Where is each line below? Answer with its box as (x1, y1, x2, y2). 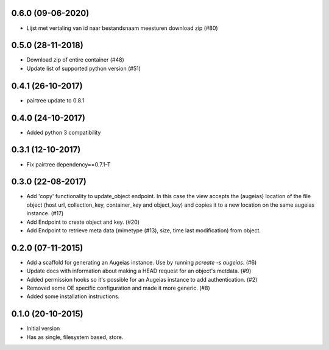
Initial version (26, 325, 60, 332)
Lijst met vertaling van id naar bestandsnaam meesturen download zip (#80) (26, 24, 219, 32)
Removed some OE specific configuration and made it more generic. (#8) (26, 284, 210, 292)
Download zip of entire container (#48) (26, 56, 124, 63)
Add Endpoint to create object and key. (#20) (26, 218, 140, 226)
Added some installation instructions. (26, 293, 120, 300)
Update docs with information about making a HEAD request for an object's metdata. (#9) (26, 267, 252, 274)
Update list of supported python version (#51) (26, 65, 141, 72)
